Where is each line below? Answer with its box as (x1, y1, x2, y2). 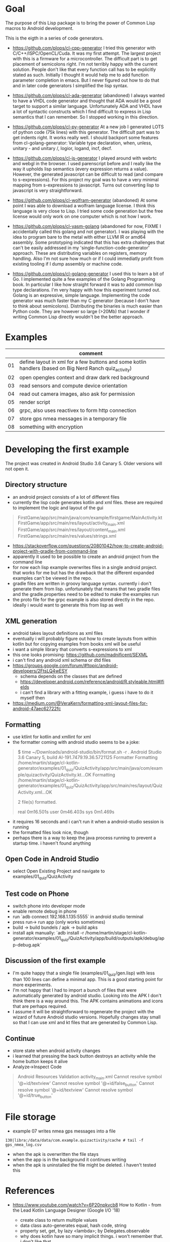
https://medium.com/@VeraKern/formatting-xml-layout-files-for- (12, 700, 148, 706)
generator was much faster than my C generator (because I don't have (12, 297, 160, 304)
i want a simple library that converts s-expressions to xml (12, 647, 132, 653)
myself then (20, 695, 45, 701)
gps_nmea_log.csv (5, 1142, 42, 1147)
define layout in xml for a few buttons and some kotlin (19, 358, 147, 365)
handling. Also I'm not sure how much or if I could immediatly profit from (12, 255, 163, 261)
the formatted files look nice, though (12, 829, 89, 835)
